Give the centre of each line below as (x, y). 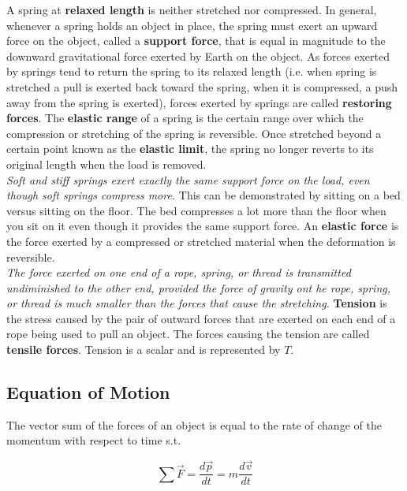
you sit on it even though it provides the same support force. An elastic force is (203, 226)
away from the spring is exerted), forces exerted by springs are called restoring (199, 102)
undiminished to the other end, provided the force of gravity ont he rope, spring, (199, 287)
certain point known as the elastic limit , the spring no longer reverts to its (190, 149)
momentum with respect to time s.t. (94, 440)
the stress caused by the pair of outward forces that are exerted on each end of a (201, 318)
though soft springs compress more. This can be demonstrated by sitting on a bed (203, 195)
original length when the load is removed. (106, 164)
